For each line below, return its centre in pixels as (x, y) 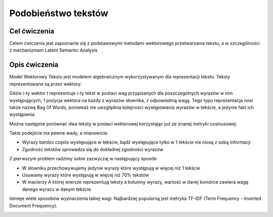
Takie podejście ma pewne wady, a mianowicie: (59, 133)
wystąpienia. (22, 114)
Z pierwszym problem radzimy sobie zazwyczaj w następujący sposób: (83, 159)
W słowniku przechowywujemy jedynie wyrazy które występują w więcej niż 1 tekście (111, 168)
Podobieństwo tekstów (59, 13)
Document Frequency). (33, 205)
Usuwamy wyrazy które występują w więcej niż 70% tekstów (85, 175)
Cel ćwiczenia (32, 31)
